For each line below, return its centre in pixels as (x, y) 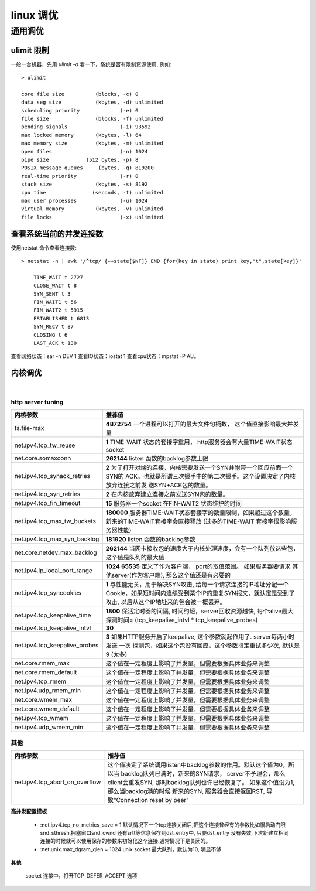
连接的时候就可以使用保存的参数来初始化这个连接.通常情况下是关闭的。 (126, 841)
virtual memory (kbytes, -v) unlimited (92, 209)
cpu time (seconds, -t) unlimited (92, 192)
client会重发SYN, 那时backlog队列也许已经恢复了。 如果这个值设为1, (201, 783)
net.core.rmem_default (46, 672)
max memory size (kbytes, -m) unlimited (92, 143)
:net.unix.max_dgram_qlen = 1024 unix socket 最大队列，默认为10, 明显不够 (131, 849)
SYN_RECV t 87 (54, 327)
